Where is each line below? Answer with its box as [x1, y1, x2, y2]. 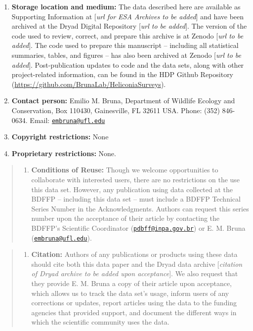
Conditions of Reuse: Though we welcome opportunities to [31, 165, 218, 175]
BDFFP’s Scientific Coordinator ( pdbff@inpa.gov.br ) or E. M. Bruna [31, 222, 246, 233]
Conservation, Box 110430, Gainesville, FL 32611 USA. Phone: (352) [11, 105, 220, 115]
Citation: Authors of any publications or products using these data [31, 249, 238, 259]
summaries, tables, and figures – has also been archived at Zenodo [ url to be [11, 49, 241, 60]
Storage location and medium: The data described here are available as [11, 1, 241, 11]
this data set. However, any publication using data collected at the [31, 184, 233, 194]
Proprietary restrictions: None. [11, 148, 116, 158]
